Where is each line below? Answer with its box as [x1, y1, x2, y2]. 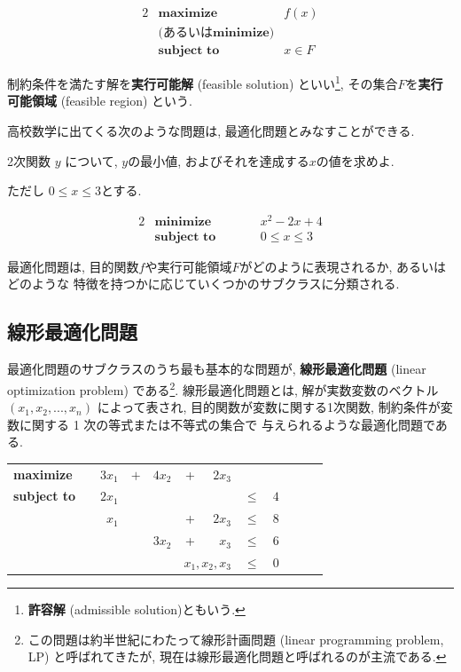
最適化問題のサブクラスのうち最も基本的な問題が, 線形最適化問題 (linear [7, 360, 426, 378]
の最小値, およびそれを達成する [128, 151, 309, 170]
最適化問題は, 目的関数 [7, 257, 139, 275]
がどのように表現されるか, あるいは [239, 257, 447, 275]
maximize [13, 464, 73, 483]
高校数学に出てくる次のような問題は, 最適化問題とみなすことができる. [7, 121, 415, 139]
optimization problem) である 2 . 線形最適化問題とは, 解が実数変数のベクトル [7, 377, 439, 399]
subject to [13, 486, 76, 505]
